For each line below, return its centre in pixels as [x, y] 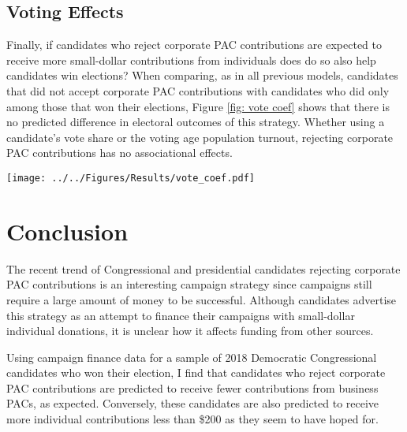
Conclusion [67, 231]
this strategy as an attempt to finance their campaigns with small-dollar [181, 315]
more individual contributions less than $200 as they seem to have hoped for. [192, 419]
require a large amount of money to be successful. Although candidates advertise [202, 299]
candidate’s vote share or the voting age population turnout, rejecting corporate [200, 137]
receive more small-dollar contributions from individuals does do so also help [191, 60]
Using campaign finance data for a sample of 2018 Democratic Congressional [192, 357]
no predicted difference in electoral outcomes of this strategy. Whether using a [196, 122]
